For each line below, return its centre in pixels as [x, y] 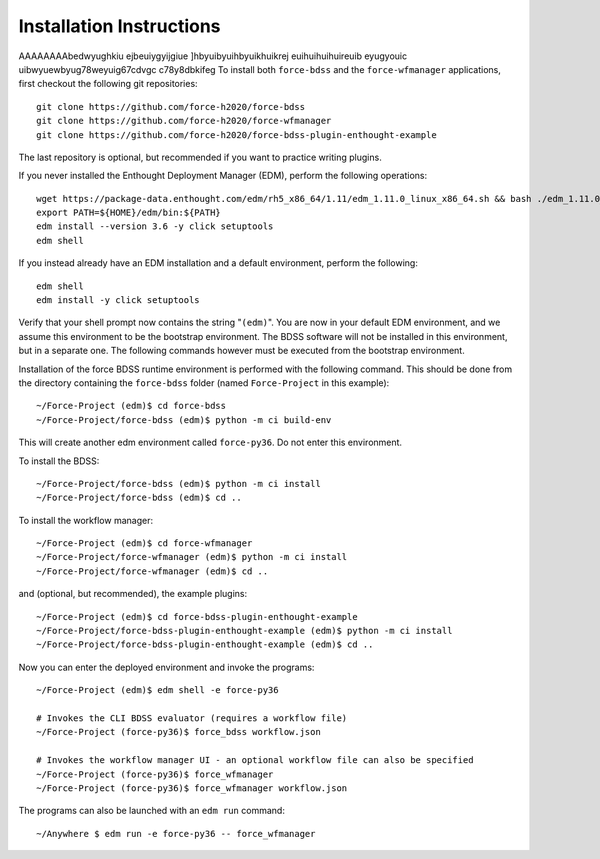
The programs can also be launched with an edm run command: [151, 811]
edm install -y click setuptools [118, 300]
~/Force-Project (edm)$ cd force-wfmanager [144, 543]
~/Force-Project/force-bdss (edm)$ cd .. [139, 498]
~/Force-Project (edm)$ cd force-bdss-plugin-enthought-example [197, 616]
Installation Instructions [119, 26]
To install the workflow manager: [86, 520]
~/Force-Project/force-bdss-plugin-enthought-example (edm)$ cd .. [205, 644]
